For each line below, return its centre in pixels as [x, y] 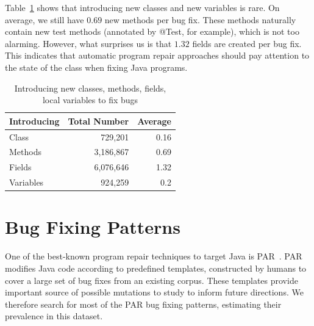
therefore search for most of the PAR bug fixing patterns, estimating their [143, 304]
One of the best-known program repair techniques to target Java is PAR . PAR [154, 256]
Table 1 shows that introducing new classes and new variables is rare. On [142, 7]
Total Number [98, 121]
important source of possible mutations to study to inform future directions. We [154, 292]
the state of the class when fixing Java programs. [96, 67]
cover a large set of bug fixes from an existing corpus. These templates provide [152, 280]
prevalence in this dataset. [54, 316]
